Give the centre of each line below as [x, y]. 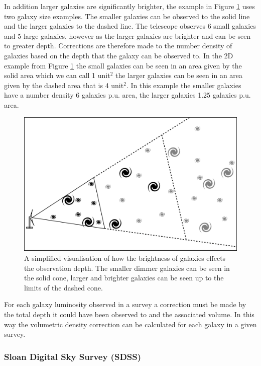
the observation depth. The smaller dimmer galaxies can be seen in [127, 268]
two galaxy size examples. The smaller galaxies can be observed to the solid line [127, 16]
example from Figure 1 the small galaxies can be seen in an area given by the [123, 65]
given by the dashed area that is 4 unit [64, 85]
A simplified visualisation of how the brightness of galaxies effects [125, 258]
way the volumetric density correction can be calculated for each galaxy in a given [130, 324]
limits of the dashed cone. [63, 287]
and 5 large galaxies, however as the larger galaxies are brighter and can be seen [127, 35]
